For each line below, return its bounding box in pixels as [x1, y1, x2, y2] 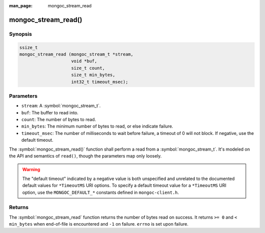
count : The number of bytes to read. [21, 117, 96, 123]
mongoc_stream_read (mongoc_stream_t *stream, [19, 52, 133, 57]
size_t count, [71, 65, 105, 71]
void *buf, [71, 58, 98, 64]
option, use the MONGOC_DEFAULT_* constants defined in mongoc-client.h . [22, 189, 179, 195]
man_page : [9, 3, 33, 8]
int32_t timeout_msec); [71, 79, 129, 84]
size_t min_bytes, [71, 72, 115, 78]
